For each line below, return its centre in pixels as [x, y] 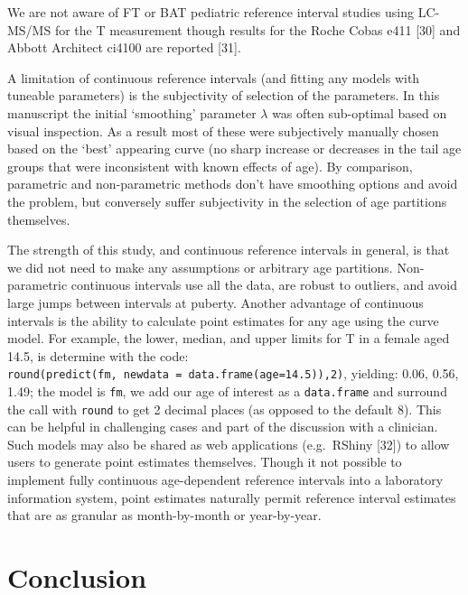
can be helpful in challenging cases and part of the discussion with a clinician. [223, 427]
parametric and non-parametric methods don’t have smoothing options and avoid [233, 184]
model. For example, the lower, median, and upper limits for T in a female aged [229, 338]
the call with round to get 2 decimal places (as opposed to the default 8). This [225, 409]
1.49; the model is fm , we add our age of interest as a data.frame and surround [227, 390]
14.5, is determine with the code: [98, 355]
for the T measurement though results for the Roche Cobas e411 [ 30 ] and [257, 29]
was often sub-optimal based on [360, 112]
